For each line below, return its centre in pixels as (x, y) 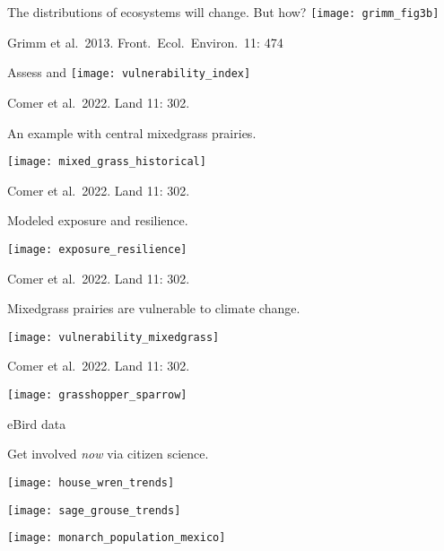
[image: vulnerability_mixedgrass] (113, 337)
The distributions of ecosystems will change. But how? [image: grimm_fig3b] (223, 12)
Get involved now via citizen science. (108, 454)
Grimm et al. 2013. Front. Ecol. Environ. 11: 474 (145, 42)
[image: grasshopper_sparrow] (97, 395)
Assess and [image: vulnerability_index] (129, 72)
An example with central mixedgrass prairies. (132, 132)
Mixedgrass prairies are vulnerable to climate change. (154, 308)
